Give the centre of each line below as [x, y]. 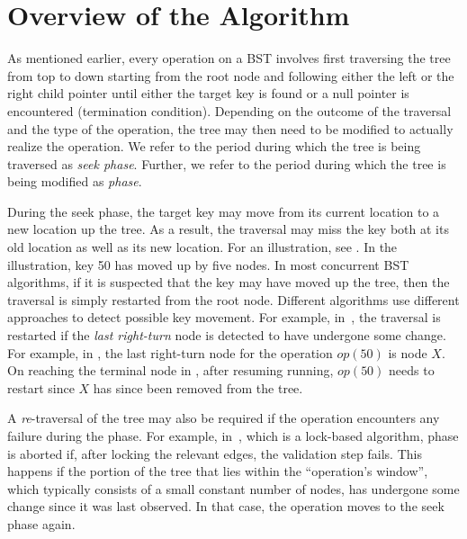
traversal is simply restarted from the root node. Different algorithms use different [233, 299]
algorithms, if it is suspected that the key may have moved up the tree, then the [229, 282]
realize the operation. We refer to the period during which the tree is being [214, 146]
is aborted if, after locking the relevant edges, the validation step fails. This [215, 453]
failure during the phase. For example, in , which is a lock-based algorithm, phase [233, 436]
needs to [412, 370]
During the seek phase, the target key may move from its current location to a [224, 211]
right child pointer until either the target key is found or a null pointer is [208, 93]
